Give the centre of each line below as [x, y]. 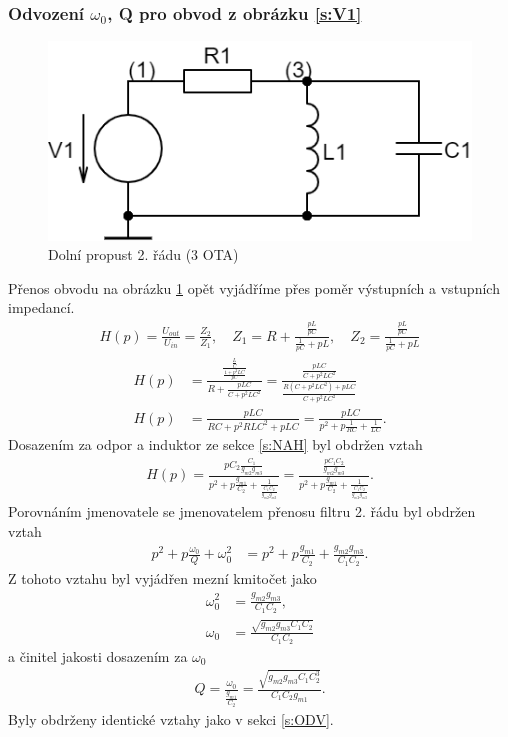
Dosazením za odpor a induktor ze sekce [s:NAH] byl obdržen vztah [215, 444]
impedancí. [41, 307]
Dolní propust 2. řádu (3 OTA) [143, 254]
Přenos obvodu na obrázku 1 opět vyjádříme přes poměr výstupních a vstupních [254, 287]
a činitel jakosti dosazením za [98, 655]
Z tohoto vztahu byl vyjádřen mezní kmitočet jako [162, 577]
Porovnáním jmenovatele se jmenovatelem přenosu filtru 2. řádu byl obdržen [242, 510]
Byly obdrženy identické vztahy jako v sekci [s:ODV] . [171, 718]
